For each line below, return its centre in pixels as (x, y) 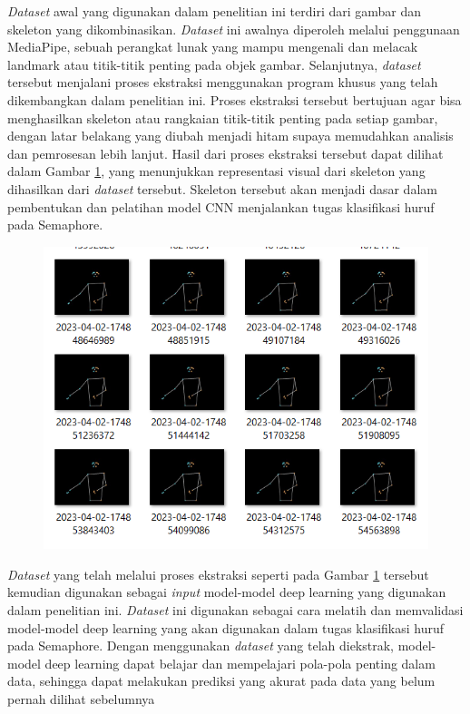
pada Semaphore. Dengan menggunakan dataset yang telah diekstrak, (201, 646)
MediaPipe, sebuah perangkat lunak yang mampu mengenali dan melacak (213, 47)
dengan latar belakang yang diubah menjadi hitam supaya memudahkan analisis (230, 136)
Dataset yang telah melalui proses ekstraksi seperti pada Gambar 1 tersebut (218, 574)
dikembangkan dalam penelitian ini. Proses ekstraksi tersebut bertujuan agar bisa (235, 99)
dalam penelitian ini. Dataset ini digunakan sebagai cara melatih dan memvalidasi (235, 610)
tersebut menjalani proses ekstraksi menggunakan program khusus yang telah (223, 82)
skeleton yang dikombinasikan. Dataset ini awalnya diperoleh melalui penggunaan (234, 29)
